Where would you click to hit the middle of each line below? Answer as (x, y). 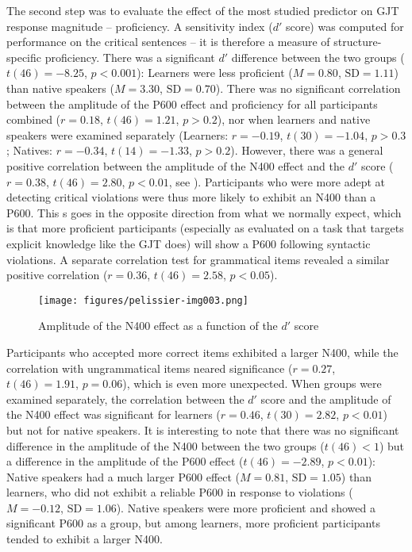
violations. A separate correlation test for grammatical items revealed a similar (198, 259)
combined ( (34, 119)
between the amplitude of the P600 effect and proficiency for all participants (192, 103)
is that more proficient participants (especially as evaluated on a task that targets (205, 228)
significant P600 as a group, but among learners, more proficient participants (193, 523)
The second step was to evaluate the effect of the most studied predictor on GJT (203, 10)
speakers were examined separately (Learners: (117, 134)
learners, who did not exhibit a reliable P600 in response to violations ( (180, 492)
